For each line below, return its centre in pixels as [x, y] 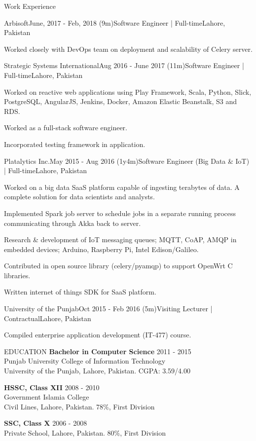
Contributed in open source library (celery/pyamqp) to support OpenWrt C [118, 266]
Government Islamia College [47, 397]
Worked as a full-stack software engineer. [66, 128]
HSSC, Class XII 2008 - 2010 [52, 387]
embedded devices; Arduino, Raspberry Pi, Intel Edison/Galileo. [101, 249]
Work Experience [30, 6]
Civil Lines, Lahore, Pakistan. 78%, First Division [79, 406]
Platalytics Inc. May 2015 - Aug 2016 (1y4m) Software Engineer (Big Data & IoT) [127, 161]
